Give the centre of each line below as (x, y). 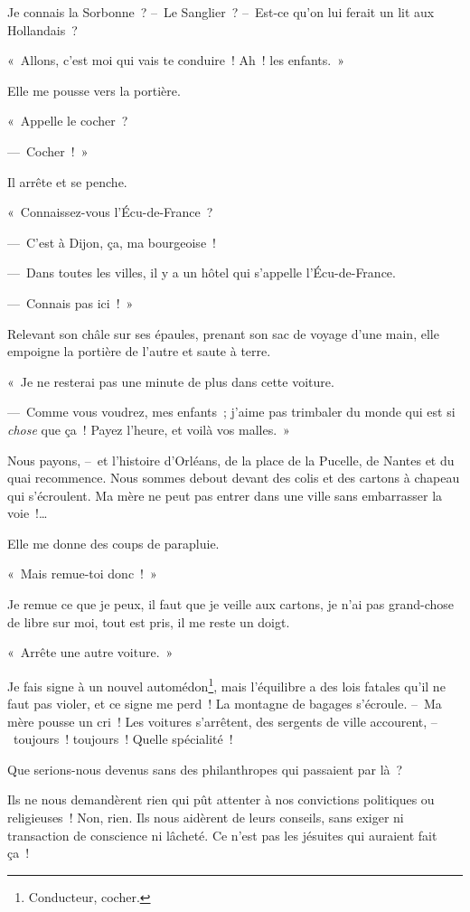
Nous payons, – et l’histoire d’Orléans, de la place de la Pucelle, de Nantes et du (231, 460)
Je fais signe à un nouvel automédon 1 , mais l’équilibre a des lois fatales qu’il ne (226, 684)
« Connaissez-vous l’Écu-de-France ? (110, 212)
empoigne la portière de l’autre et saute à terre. (139, 351)
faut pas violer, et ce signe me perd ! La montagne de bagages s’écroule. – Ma (225, 704)
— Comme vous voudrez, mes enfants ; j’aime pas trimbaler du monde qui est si (231, 412)
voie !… (28, 513)
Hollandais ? (42, 29)
